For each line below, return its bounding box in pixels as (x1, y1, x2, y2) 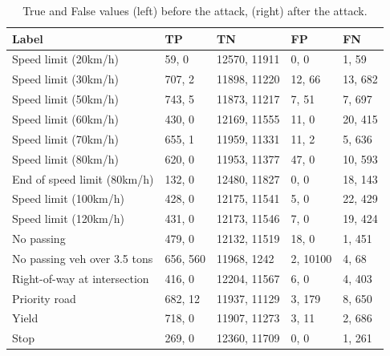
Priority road (12, 289, 76, 306)
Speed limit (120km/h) (12, 210, 125, 227)
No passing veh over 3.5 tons (12, 249, 153, 266)
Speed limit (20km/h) (12, 51, 120, 67)
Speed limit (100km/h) (12, 190, 125, 207)
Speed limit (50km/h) (12, 91, 120, 107)
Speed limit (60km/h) (12, 110, 120, 127)
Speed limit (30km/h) (12, 71, 120, 87)
